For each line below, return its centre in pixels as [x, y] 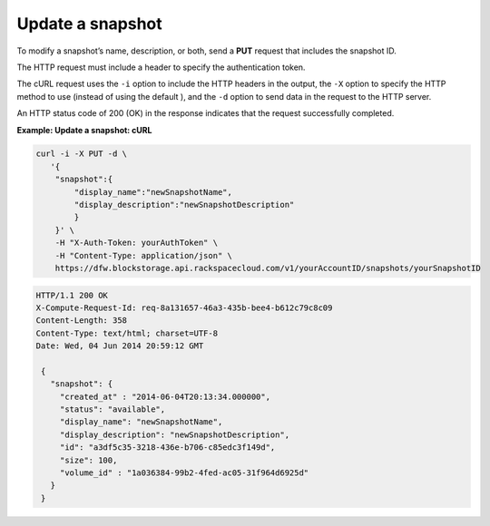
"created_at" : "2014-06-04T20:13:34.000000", [165, 396]
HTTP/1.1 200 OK [72, 295]
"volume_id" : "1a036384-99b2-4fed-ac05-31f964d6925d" [184, 473]
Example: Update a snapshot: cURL [84, 130]
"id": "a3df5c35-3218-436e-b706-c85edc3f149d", [167, 448]
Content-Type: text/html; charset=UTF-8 [127, 333]
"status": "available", [113, 409]
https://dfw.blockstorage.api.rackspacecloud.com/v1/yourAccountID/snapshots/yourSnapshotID [268, 268]
